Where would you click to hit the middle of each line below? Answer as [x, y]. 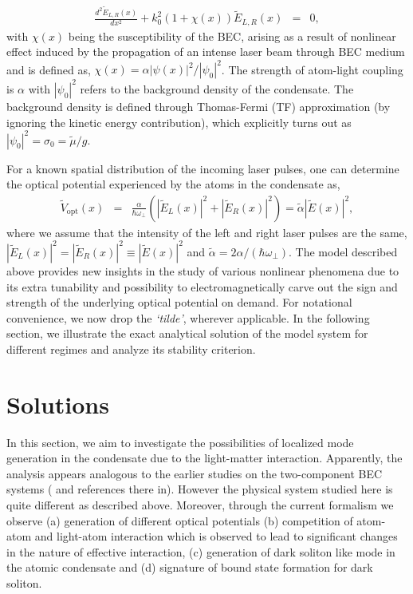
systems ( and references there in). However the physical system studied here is [200, 489]
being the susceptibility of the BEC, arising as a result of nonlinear [232, 36]
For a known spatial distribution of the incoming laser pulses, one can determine [203, 168]
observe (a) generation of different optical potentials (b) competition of [180, 520]
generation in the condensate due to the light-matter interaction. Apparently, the [205, 458]
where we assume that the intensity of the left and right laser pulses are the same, [207, 232]
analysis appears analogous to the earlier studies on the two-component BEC [195, 473]
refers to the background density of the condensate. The [217, 88]
